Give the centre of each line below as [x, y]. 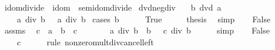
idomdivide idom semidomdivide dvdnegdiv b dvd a [113, 7]
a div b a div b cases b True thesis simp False [144, 19]
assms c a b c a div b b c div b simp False [137, 30]
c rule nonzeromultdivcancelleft [85, 41]
